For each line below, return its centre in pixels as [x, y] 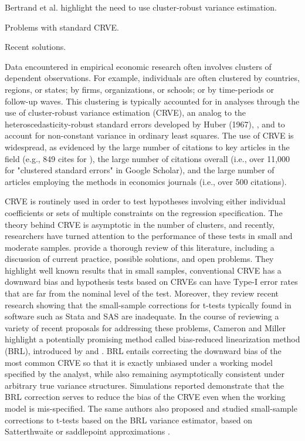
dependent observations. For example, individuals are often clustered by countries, [152, 78]
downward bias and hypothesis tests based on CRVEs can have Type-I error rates [151, 282]
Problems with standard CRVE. [62, 27]
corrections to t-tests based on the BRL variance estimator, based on [128, 420]
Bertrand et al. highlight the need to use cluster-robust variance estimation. [141, 7]
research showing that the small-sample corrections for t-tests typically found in [148, 304]
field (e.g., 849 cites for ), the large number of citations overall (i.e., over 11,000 [148, 158]
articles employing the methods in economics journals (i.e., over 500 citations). [146, 181]
